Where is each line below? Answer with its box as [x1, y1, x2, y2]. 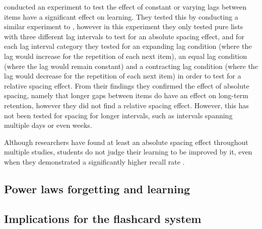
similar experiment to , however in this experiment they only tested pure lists [4, 21, 243, 32]
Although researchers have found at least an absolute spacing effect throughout [4, 136, 248, 147]
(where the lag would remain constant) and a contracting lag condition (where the [4, 60, 258, 71]
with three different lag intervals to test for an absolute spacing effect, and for [4, 31, 244, 41]
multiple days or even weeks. [4, 120, 92, 130]
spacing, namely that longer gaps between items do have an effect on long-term [4, 90, 248, 101]
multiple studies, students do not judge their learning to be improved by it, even [4, 146, 252, 157]
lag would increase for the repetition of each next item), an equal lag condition [4, 50, 247, 61]
